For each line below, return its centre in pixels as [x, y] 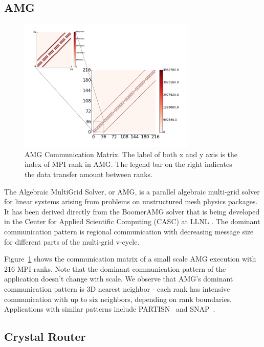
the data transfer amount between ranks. [89, 174]
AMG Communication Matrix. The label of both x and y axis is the [131, 154]
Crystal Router [45, 337]
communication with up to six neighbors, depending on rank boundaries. [118, 299]
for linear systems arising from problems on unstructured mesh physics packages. [131, 201]
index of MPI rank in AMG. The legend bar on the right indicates [128, 164]
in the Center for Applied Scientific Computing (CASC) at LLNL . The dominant [132, 221]
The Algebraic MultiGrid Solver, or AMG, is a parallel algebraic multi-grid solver [132, 191]
